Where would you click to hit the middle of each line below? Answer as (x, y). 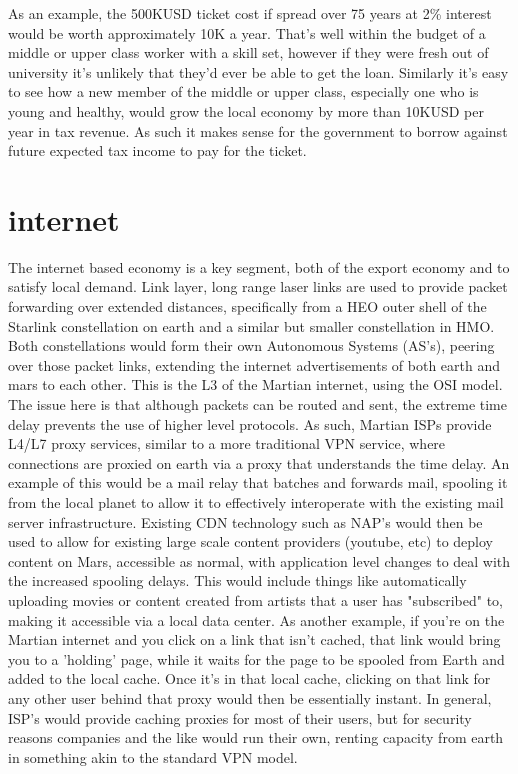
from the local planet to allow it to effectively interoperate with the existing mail (256, 502)
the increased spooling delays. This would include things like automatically (237, 580)
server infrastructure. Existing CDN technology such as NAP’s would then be (245, 521)
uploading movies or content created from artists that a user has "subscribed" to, (256, 599)
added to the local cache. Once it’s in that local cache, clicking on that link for (249, 678)
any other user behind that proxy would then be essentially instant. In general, (250, 697)
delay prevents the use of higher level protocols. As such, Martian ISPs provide (250, 423)
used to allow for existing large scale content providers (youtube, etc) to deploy (251, 541)
